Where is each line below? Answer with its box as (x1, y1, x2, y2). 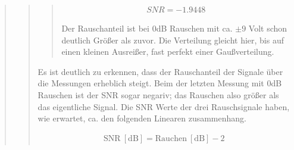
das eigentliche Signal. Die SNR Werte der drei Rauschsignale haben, (37, 100, 290, 112)
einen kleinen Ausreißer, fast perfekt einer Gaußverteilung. (61, 45, 274, 58)
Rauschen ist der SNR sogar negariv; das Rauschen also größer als (37, 89, 279, 101)
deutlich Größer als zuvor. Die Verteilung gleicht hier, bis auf (61, 33, 284, 46)
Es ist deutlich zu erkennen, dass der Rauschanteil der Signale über (37, 65, 283, 77)
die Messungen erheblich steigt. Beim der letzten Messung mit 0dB (37, 77, 282, 89)
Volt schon (248, 22, 287, 35)
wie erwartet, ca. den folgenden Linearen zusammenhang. (37, 112, 246, 124)
